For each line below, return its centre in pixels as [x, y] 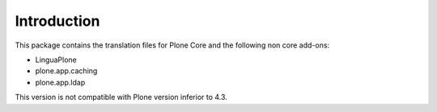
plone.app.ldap [60, 82]
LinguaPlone [56, 60]
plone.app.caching [66, 71]
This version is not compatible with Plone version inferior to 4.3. [121, 97]
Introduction [57, 21]
